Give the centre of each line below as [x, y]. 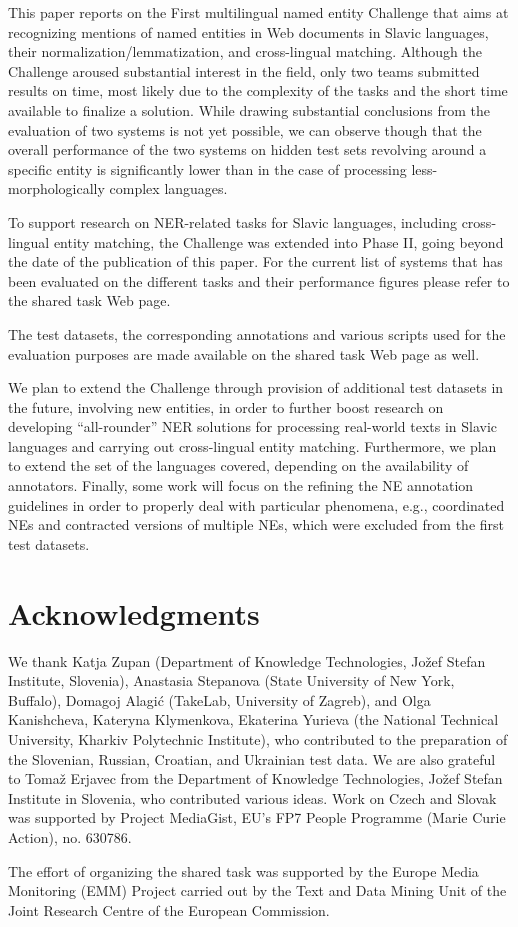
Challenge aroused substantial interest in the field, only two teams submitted [244, 70]
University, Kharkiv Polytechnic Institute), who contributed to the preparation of [258, 738]
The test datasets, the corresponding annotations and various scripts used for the [257, 333]
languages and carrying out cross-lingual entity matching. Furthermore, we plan [252, 445]
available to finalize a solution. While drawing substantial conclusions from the [249, 109]
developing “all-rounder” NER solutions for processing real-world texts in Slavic [253, 426]
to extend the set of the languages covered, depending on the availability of [238, 465]
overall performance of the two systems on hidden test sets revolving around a [247, 149]
